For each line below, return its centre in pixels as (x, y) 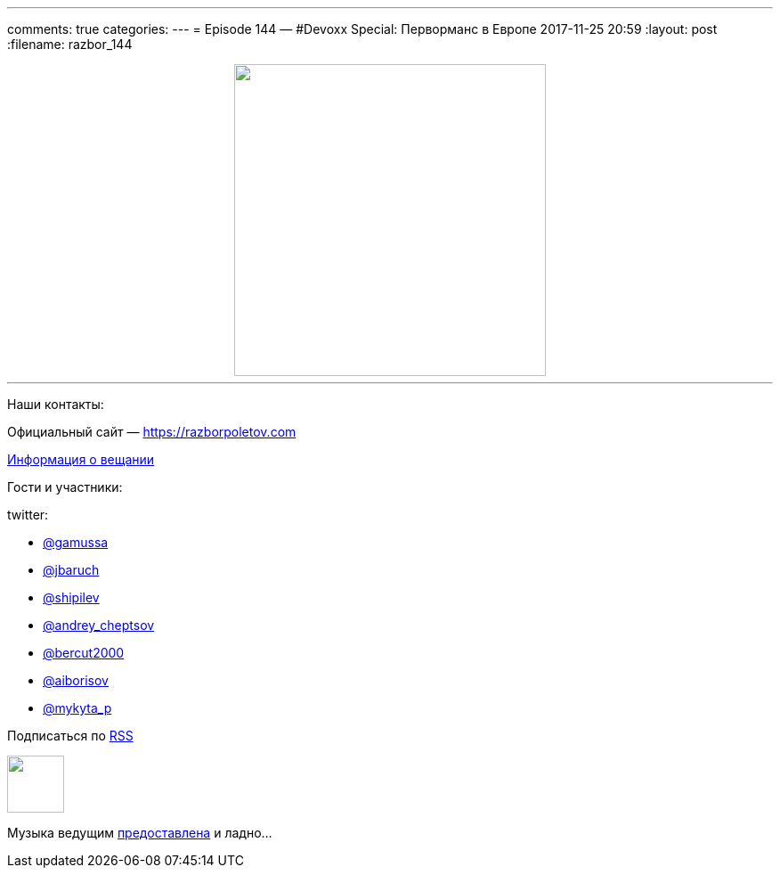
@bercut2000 (84, 653)
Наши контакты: (56, 404)
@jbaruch (71, 570)
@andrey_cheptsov (99, 625)
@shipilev (71, 597)
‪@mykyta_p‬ (77, 708)
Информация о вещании (81, 459)
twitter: (28, 515)
